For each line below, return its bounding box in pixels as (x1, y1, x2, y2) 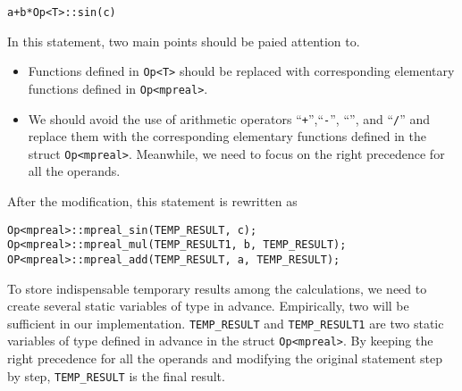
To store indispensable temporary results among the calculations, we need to (7, 279, 427, 297)
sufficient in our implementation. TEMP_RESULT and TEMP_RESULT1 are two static (7, 313, 444, 332)
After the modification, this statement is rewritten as (7, 192, 298, 211)
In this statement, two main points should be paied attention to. (7, 31, 360, 50)
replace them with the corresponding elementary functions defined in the (28, 127, 427, 146)
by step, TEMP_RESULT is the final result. (7, 366, 225, 385)
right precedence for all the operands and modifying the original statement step (7, 349, 442, 368)
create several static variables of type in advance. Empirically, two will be (7, 296, 409, 315)
